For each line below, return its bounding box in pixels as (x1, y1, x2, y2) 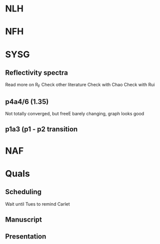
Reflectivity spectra (5, 68, 68, 77)
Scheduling (5, 188, 41, 196)
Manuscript (5, 215, 42, 224)
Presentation (5, 233, 46, 241)
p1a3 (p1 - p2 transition (5, 125, 78, 134)
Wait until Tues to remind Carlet (5, 201, 70, 207)
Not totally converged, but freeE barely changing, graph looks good (5, 110, 144, 116)
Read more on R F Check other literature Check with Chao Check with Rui (5, 82, 155, 89)
